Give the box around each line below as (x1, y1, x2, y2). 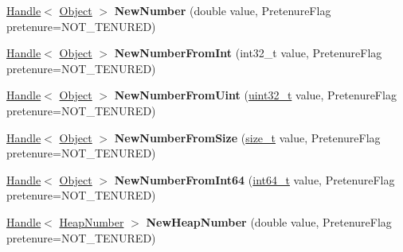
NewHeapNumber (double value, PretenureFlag (146, 213, 392, 230)
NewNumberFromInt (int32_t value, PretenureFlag (114, 45, 382, 61)
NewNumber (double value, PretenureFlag (114, 2, 331, 18)
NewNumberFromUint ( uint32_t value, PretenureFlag (114, 87, 397, 103)
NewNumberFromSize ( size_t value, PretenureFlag (114, 129, 381, 145)
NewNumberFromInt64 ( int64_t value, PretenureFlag (114, 171, 395, 188)
